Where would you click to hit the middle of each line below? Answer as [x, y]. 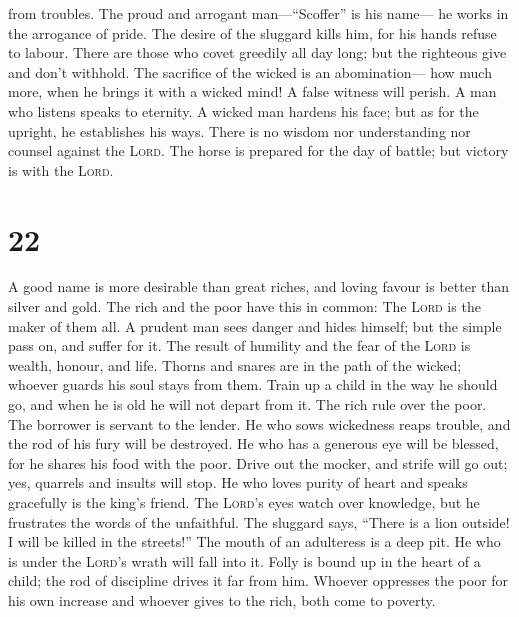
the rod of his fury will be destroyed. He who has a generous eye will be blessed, [253, 443]
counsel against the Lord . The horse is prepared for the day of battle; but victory [258, 150]
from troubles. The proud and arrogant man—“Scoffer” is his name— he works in [258, 13]
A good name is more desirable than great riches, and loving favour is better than [259, 286]
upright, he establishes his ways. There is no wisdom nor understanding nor [239, 130]
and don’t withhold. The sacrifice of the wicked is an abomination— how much [250, 71]
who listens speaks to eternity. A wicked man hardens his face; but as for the [243, 110]
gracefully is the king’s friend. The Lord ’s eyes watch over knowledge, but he [244, 502]
